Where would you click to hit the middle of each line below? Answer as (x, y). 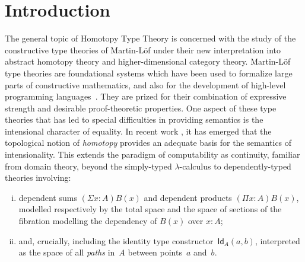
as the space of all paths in (67, 252)
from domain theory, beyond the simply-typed (88, 166)
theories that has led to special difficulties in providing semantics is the (134, 119)
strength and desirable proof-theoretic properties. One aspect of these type (141, 108)
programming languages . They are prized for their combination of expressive (146, 96)
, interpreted (277, 240)
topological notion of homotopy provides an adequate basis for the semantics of (148, 143)
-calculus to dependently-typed (235, 166)
